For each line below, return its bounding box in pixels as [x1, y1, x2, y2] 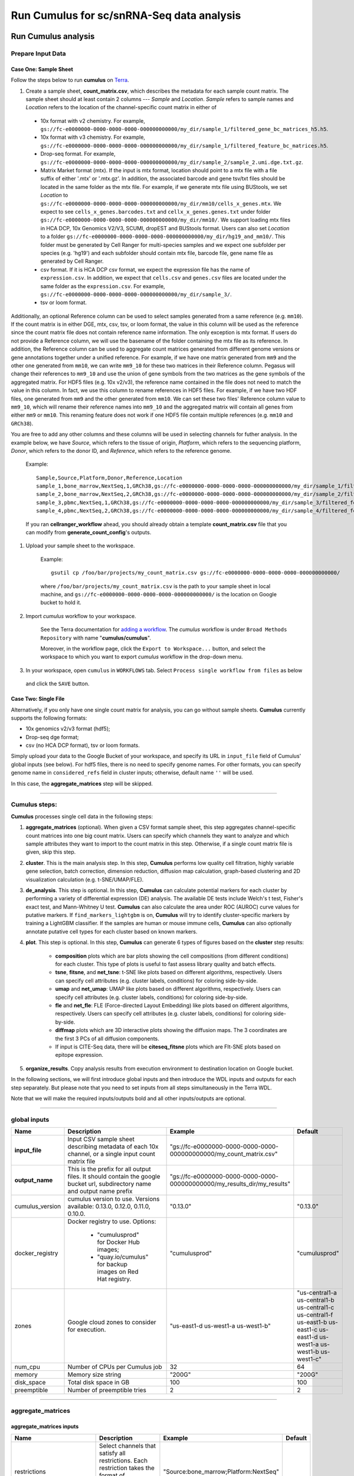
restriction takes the [99, 1464, 155, 1472]
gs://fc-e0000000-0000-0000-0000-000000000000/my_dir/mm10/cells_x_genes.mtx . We [40, 200, 281, 207]
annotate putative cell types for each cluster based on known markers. [25, 928, 198, 935]
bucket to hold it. [40, 599, 82, 606]
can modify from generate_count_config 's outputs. [25, 529, 152, 536]
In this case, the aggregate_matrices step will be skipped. [11, 780, 153, 787]
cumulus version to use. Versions [67, 1195, 160, 1203]
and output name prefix [67, 1187, 133, 1196]
